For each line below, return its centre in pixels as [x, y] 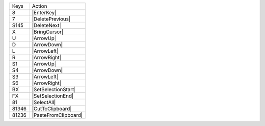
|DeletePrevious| [51, 19]
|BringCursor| [48, 32]
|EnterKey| [44, 12]
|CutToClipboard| [52, 109]
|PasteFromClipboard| [57, 115]
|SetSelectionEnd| [53, 96]
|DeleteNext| [47, 25]
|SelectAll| [44, 102]
